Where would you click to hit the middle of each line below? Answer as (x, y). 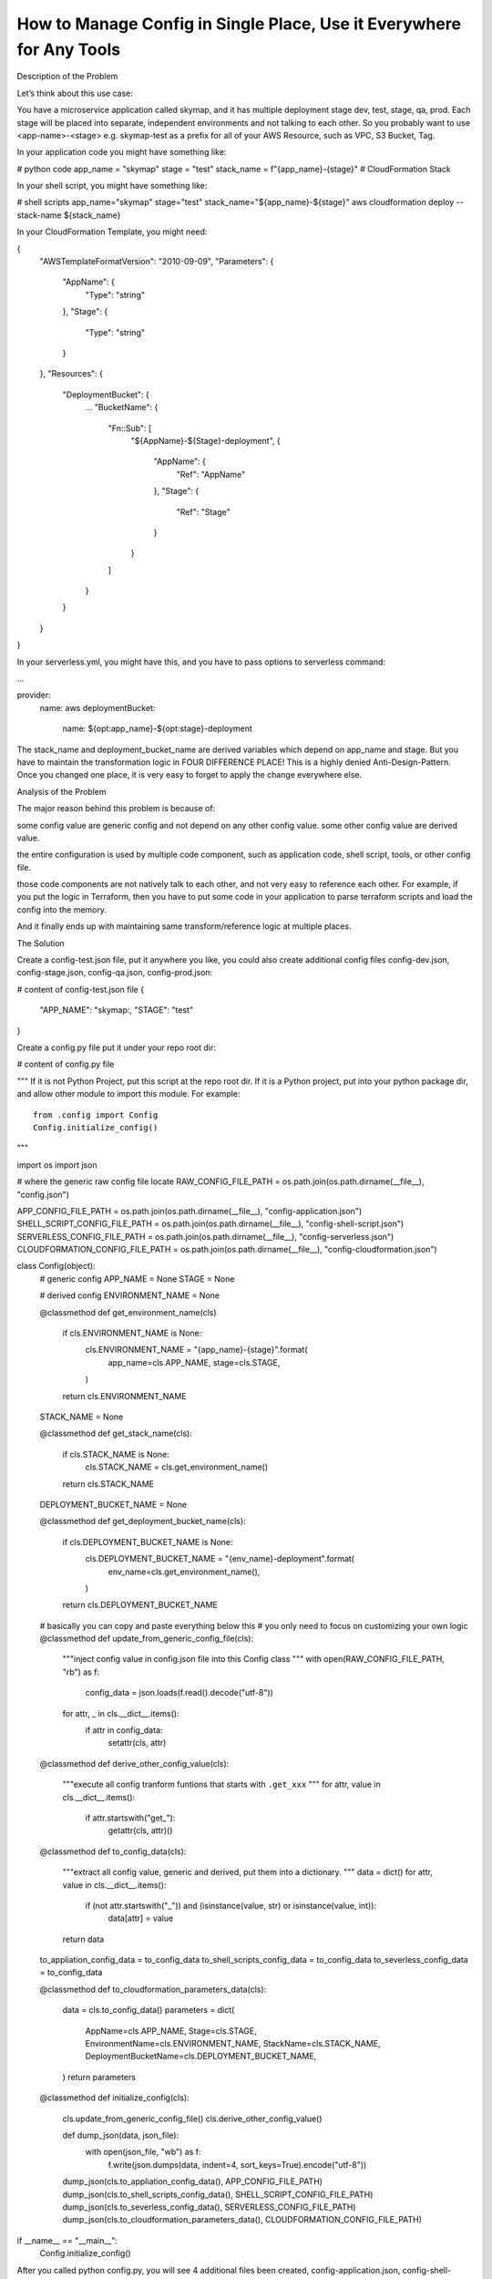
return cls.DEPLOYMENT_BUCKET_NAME (140, 1605)
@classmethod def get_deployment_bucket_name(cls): (143, 1521)
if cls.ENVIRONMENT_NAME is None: (132, 1333)
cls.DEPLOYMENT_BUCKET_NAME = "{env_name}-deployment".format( (220, 1559)
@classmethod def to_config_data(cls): (113, 1851)
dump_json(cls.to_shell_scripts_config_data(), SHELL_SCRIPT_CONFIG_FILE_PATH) (218, 2194)
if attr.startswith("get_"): (130, 1818)
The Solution (41, 943)
